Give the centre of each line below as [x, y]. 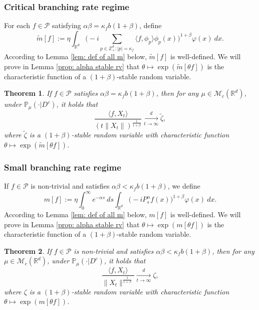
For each [17, 25]
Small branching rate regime [63, 167]
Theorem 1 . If [28, 93]
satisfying [66, 25]
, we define [184, 186]
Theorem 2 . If [28, 251]
